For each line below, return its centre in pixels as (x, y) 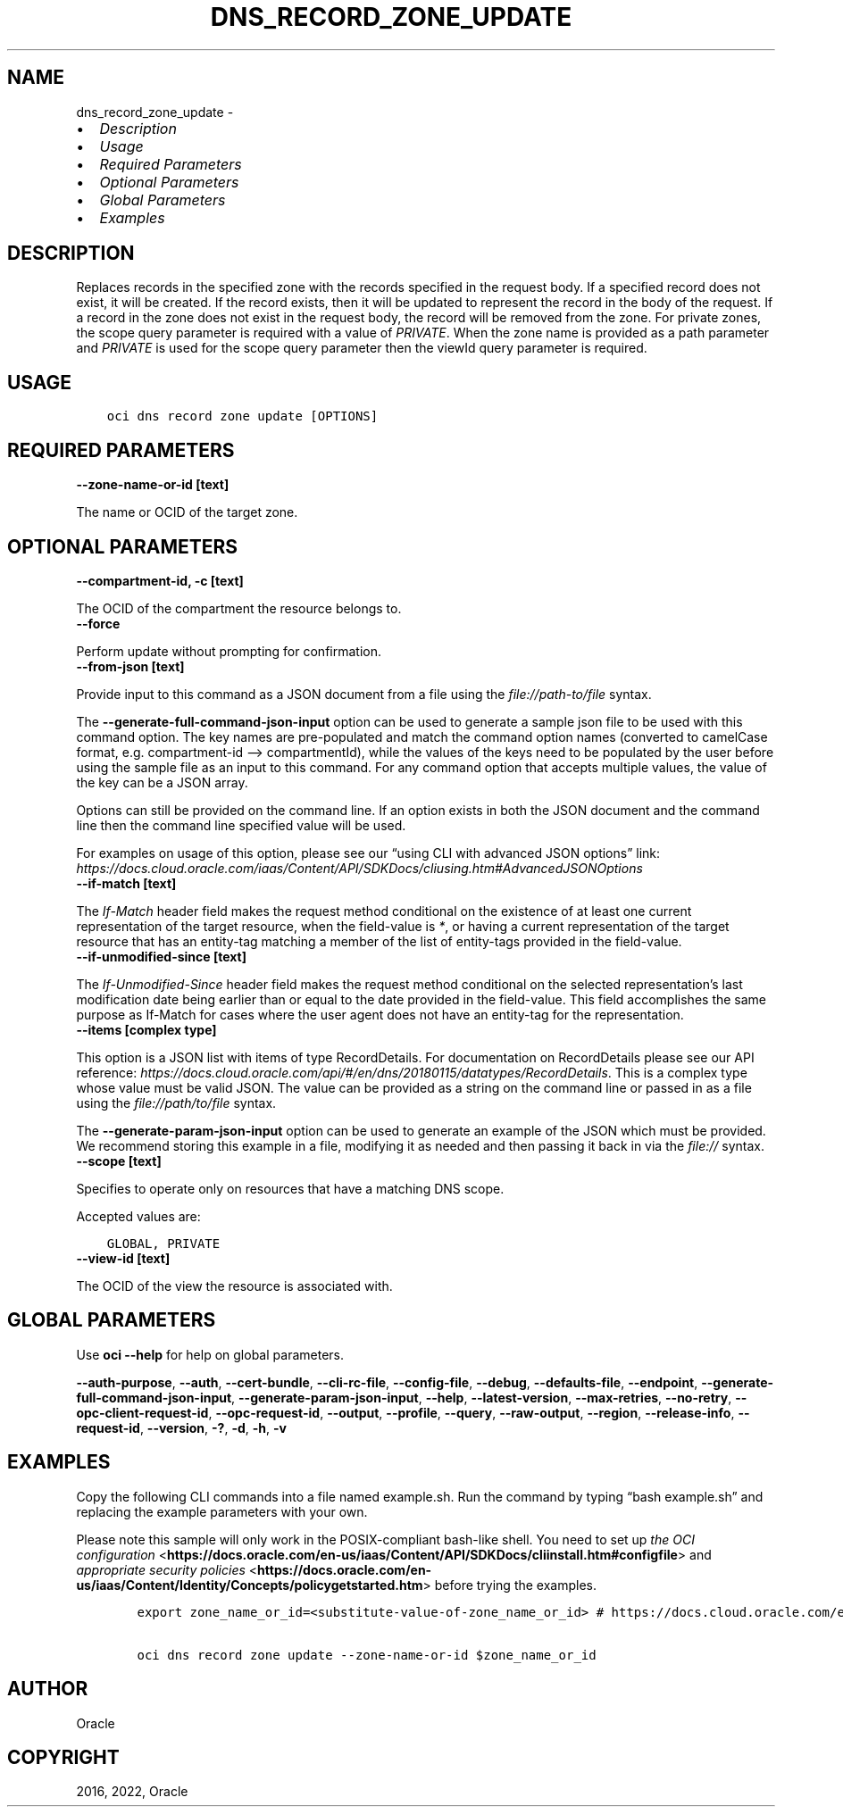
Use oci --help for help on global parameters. (210, 1354)
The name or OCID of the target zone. (187, 512)
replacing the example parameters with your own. (222, 1511)
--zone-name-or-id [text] (153, 485)
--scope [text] (119, 1161)
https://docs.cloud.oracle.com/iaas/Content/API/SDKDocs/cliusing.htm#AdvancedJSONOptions (359, 868)
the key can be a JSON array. (162, 782)
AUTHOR (48, 1689)
